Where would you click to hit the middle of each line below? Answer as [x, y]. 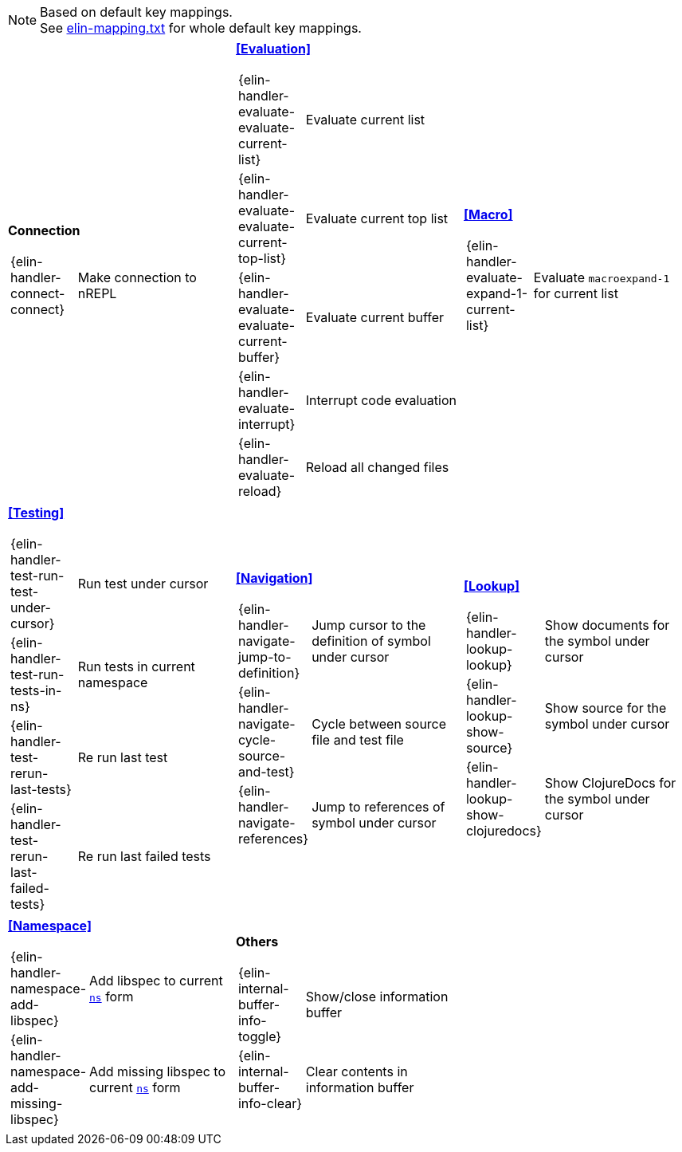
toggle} [260, 1036]
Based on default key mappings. [136, 12]
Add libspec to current [156, 981]
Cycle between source [379, 724]
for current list [576, 293]
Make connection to [137, 277]
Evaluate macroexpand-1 [602, 277]
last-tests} [41, 789]
